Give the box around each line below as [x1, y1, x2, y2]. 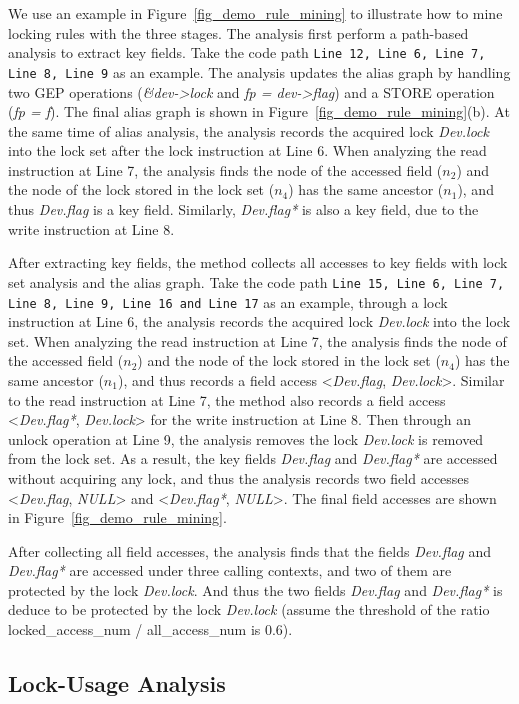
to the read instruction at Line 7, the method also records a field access [8, 389, 446, 410]
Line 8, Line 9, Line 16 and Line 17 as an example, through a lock [8, 291, 448, 312]
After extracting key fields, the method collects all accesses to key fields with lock [8, 252, 508, 273]
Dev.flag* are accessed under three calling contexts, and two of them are [8, 560, 452, 581]
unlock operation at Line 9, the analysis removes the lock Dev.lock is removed [8, 428, 484, 449]
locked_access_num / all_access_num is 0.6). [8, 619, 293, 640]
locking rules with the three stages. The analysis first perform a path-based [8, 22, 469, 43]
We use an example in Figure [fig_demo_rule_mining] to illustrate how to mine [8, 3, 503, 23]
